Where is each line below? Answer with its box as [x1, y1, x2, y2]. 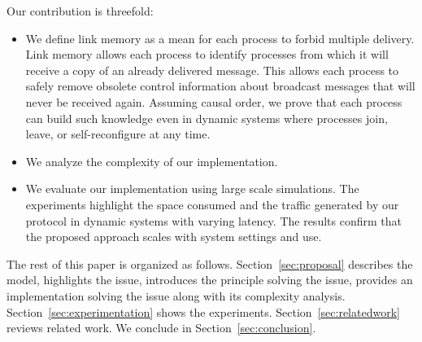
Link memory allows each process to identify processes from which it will [25, 46, 389, 63]
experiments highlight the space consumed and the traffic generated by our [25, 195, 399, 213]
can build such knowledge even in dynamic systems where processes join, [25, 109, 388, 126]
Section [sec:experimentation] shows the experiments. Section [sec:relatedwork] [7, 303, 400, 320]
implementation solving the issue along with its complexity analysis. [7, 287, 346, 304]
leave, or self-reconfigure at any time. [25, 125, 211, 142]
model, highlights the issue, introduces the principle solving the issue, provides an [7, 271, 413, 288]
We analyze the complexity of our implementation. [25, 152, 278, 169]
